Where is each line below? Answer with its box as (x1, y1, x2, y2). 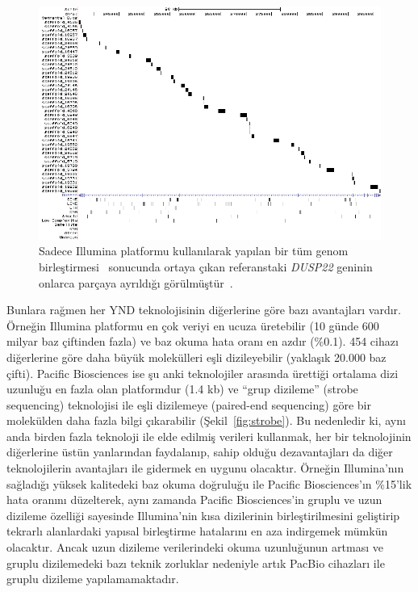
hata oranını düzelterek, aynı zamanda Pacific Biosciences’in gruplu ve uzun (6, 491, 382, 508)
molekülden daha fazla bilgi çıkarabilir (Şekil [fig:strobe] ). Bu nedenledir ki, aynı (6, 412, 406, 429)
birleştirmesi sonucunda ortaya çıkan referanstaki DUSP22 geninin (39, 258, 373, 275)
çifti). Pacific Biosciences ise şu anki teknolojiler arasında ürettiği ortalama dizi (6, 364, 399, 381)
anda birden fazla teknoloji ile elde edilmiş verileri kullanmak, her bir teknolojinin (6, 427, 412, 444)
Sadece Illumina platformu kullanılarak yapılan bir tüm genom (39, 242, 349, 259)
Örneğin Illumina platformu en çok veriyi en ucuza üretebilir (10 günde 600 (6, 317, 379, 334)
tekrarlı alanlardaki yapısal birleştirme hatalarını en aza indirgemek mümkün (6, 523, 388, 540)
